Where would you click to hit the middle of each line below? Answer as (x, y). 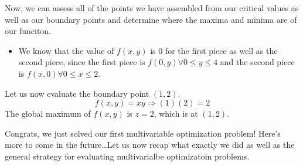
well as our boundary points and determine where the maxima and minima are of (151, 19)
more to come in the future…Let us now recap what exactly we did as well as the (150, 145)
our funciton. (28, 31)
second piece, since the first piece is (82, 62)
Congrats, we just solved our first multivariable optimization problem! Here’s (143, 133)
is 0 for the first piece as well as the (214, 50)
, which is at (176, 114)
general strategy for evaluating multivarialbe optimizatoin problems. (127, 156)
